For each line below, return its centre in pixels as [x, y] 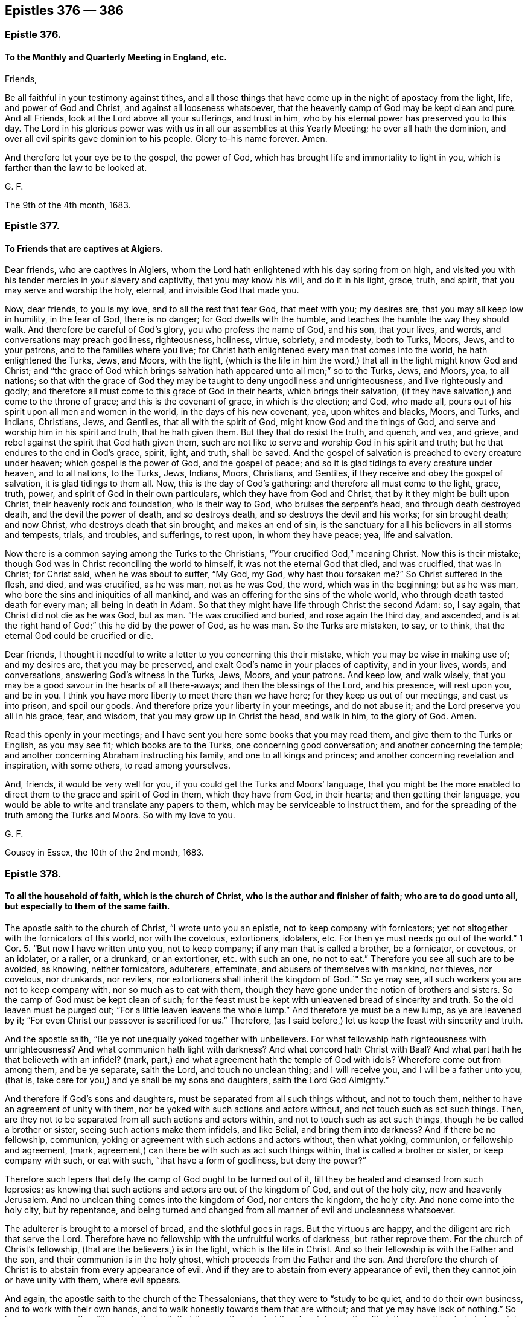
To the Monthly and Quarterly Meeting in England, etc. [116, 57]
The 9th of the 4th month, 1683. [68, 205]
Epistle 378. [33, 873]
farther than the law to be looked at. [76, 167]
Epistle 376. [33, 35]
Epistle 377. [33, 226]
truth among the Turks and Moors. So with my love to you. [120, 815]
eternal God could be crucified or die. [79, 636]
